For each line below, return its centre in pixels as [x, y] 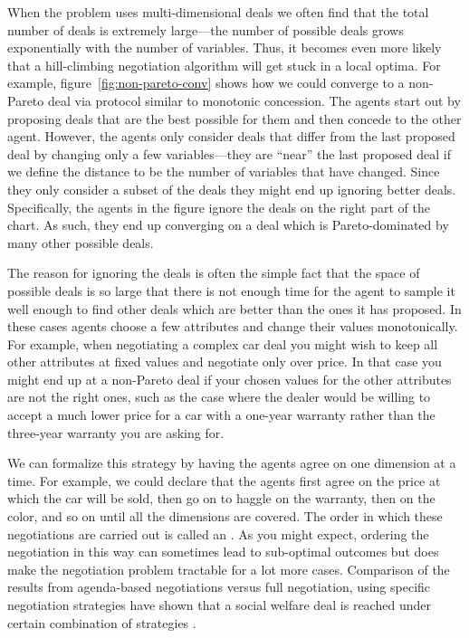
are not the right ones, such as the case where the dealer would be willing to [219, 397]
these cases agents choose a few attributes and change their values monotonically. [233, 326]
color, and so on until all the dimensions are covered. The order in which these [225, 516]
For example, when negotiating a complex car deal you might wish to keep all [223, 343]
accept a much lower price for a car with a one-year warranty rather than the [221, 415]
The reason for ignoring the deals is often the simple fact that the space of [214, 273]
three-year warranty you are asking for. [116, 432]
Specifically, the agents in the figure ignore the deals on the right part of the [219, 207]
